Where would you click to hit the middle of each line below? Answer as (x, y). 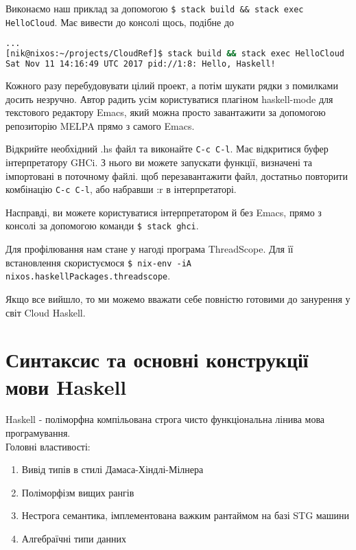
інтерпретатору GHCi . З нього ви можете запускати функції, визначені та (159, 162)
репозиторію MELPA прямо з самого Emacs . (100, 125)
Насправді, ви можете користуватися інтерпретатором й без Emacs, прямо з (164, 212)
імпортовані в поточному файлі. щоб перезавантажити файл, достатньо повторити (177, 175)
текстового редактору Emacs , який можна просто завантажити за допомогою (166, 112)
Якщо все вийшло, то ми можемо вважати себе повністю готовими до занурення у (178, 298)
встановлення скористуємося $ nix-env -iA (99, 262)
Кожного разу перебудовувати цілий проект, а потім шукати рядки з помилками (172, 85)
